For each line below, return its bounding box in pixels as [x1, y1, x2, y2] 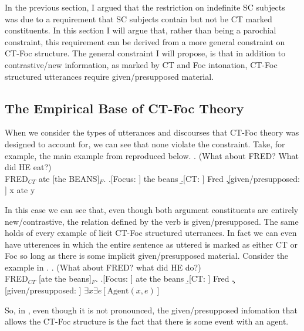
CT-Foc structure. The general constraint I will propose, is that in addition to [5, 47, 286, 59]
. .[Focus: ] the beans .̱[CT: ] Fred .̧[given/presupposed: [103, 172, 300, 184]
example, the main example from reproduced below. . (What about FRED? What [5, 149, 299, 161]
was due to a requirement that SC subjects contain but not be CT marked [5, 12, 272, 25]
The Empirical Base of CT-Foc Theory [5, 99, 244, 117]
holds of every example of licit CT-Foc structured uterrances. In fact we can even [5, 227, 297, 239]
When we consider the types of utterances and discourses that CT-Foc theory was [5, 126, 299, 139]
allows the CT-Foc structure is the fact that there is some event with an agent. [5, 315, 289, 327]
